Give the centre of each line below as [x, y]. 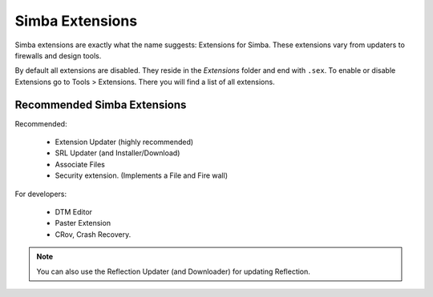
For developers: [41, 194]
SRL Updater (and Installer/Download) [117, 153]
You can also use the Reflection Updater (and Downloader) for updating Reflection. [173, 271]
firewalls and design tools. [58, 55]
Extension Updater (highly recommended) [124, 142]
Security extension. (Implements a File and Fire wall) [142, 175]
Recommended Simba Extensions [101, 104]
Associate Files [80, 164]
